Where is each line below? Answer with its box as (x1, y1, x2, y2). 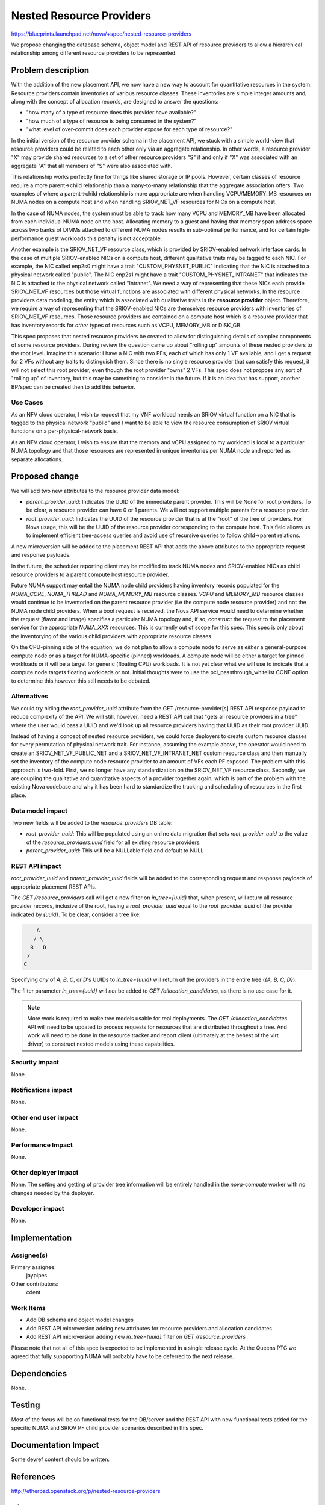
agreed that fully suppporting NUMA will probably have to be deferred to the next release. (11, 1352, 234, 1360)
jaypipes (26, 1272, 48, 1279)
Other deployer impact (11, 1168, 79, 1176)
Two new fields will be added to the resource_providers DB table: (11, 819, 173, 826)
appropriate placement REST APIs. (11, 883, 97, 890)
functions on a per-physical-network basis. (11, 427, 119, 435)
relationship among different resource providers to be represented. (11, 49, 177, 57)
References (11, 1471, 55, 1482)
